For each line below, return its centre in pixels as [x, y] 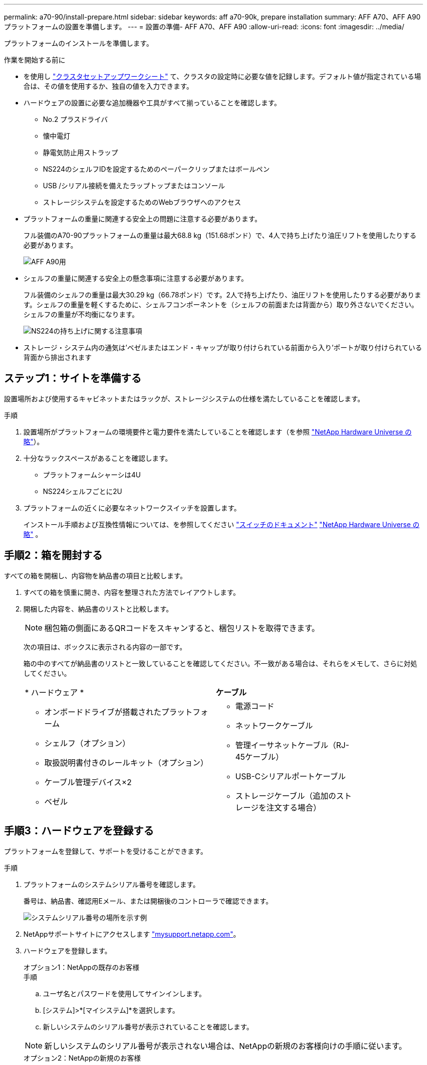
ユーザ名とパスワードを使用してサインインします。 [124, 993]
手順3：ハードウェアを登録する [79, 831]
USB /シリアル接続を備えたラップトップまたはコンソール [134, 186]
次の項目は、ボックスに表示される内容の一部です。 [105, 647]
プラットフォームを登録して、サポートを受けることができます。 [106, 851]
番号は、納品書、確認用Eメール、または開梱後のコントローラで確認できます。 [148, 901]
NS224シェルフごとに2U [83, 491]
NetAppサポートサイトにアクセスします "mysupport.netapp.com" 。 [132, 934]
